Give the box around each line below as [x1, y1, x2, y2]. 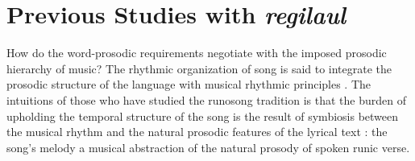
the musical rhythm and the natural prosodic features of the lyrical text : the [6, 123, 388, 140]
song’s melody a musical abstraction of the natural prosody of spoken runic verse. [6, 138, 410, 155]
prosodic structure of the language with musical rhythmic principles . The [6, 76, 371, 93]
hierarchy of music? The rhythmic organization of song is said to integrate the [6, 60, 392, 76]
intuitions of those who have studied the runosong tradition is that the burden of [6, 91, 407, 108]
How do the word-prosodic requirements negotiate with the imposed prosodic [6, 44, 387, 61]
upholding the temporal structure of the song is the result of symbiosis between [6, 107, 399, 124]
